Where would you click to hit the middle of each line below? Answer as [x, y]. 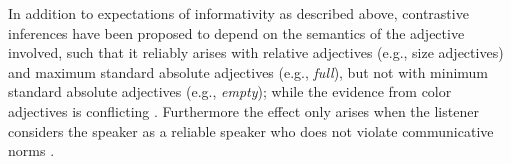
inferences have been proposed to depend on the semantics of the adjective [236, 32]
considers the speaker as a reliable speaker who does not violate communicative [251, 130]
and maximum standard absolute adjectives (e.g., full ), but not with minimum [248, 71]
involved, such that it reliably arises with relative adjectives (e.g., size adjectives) [256, 52]
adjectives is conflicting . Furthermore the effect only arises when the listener [243, 110]
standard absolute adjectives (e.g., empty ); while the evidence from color [230, 91]
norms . [31, 150]
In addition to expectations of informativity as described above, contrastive [238, 13]
